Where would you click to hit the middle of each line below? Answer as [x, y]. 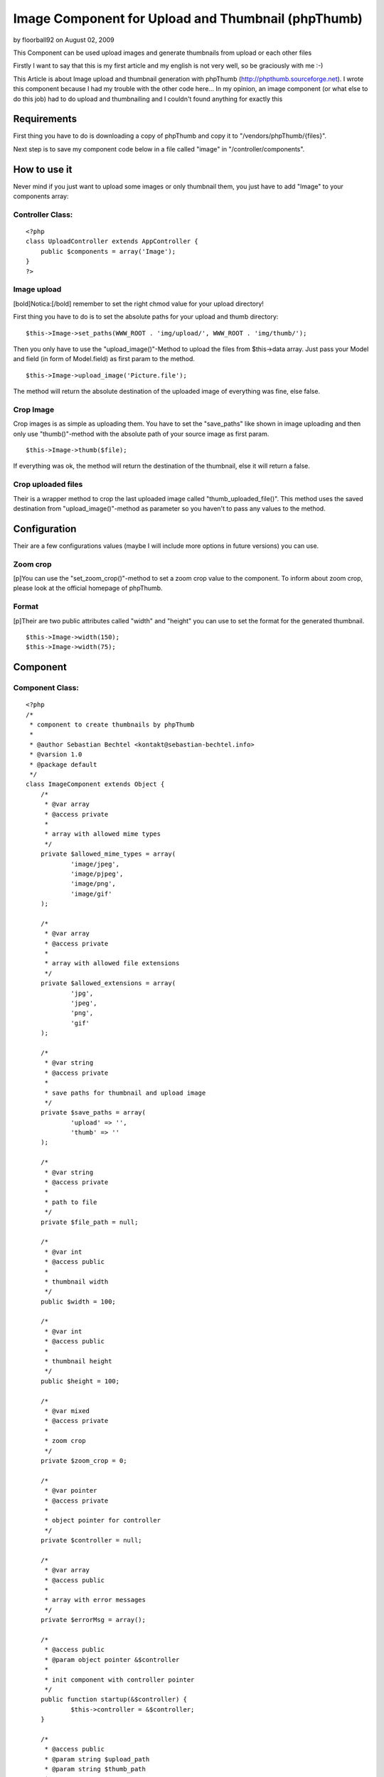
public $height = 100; [80, 1381]
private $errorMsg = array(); [93, 1620]
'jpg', [82, 993]
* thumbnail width [76, 1282]
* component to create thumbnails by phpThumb [112, 725]
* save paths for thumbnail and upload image [125, 1092]
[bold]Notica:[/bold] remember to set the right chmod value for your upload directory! [139, 304]
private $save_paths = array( [93, 1113]
